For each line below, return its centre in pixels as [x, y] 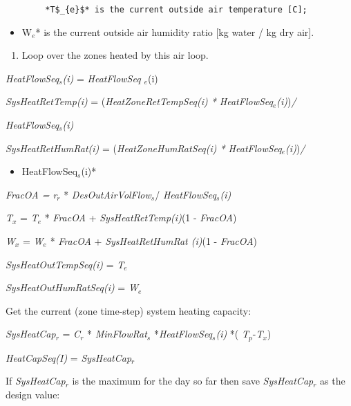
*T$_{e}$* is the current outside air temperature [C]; [176, 10]
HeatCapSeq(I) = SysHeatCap [69, 357]
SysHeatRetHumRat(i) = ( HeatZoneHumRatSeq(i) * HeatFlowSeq [144, 148]
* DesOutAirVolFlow [107, 194]
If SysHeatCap [36, 381]
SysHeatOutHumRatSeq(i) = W [72, 287]
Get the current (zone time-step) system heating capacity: [129, 310]
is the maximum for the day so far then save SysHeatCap [193, 381]
